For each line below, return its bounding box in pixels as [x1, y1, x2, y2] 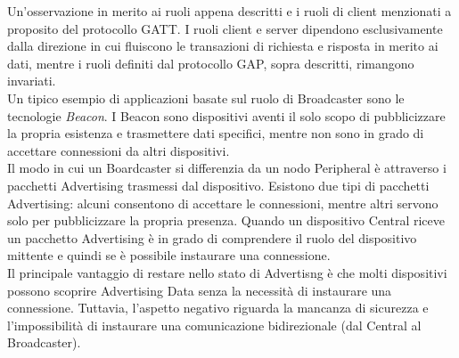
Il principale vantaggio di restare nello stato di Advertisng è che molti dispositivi [7, 263, 447, 281]
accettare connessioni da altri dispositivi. [7, 141, 230, 159]
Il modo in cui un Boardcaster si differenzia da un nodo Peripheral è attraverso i [7, 159, 447, 177]
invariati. [7, 71, 56, 90]
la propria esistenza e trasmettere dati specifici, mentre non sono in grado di [7, 124, 424, 142]
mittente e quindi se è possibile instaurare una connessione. [7, 246, 331, 264]
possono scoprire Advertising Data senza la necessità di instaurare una [7, 281, 392, 299]
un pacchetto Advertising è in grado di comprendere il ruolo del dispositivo [7, 228, 417, 247]
